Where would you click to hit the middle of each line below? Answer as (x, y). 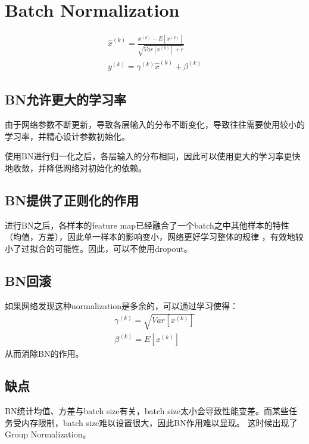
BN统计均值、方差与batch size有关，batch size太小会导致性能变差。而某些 (147, 411)
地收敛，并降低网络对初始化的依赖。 (76, 167)
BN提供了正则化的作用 (72, 200)
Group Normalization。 (48, 434)
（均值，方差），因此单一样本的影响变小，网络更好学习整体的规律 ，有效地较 (154, 237)
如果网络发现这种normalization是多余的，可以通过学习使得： (122, 305)
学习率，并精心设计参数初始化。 (67, 136)
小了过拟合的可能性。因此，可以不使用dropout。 (99, 248)
